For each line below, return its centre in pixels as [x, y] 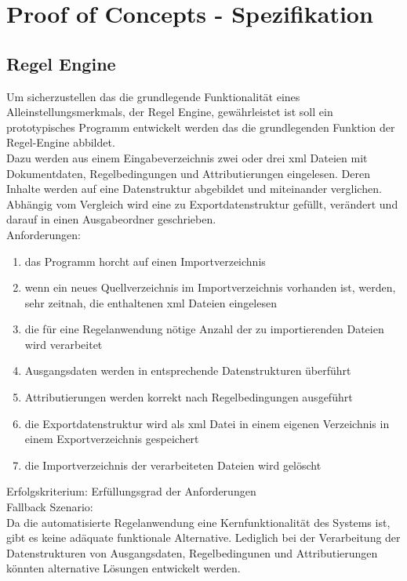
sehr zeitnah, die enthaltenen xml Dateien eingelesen [151, 302]
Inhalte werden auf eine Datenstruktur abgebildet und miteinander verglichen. [194, 189]
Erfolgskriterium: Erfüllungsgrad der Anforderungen [131, 491]
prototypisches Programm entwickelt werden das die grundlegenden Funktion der [201, 127]
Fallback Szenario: [50, 507]
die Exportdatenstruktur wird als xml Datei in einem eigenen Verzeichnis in [207, 423]
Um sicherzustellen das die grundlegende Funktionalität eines [153, 96]
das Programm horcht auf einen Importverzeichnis [145, 261]
